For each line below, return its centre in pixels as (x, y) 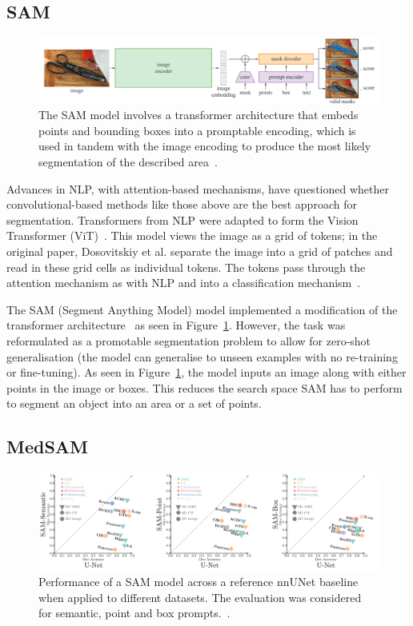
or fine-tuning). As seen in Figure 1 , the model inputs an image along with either (206, 372)
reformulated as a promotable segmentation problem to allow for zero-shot (189, 340)
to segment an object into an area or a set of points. (134, 403)
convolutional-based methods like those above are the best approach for (182, 204)
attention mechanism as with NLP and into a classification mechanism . (184, 283)
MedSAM (48, 447)
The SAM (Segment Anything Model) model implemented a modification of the (202, 309)
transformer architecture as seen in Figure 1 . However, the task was (176, 325)
